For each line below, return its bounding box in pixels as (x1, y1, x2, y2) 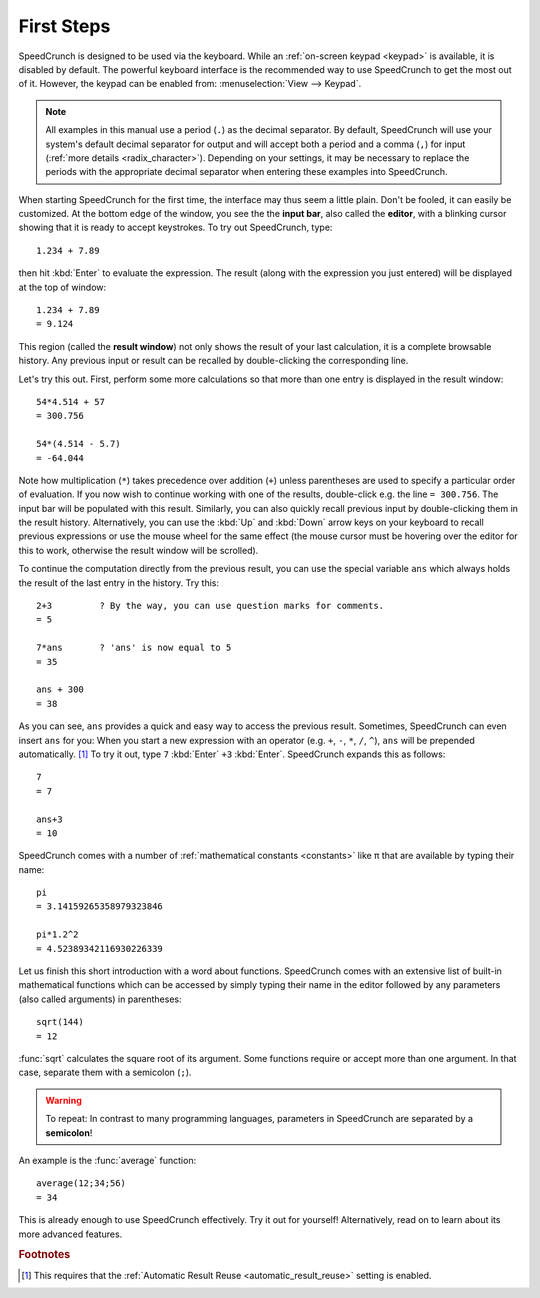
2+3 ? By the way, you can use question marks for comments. (36, 600, 385, 612)
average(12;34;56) (36, 1178, 127, 1189)
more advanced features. (18, 1228, 123, 1240)
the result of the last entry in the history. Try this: (18, 576, 220, 589)
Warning (45, 1094, 82, 1106)
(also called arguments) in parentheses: (18, 993, 182, 1005)
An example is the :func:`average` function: (18, 1154, 197, 1166)
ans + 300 (36, 684, 84, 695)
